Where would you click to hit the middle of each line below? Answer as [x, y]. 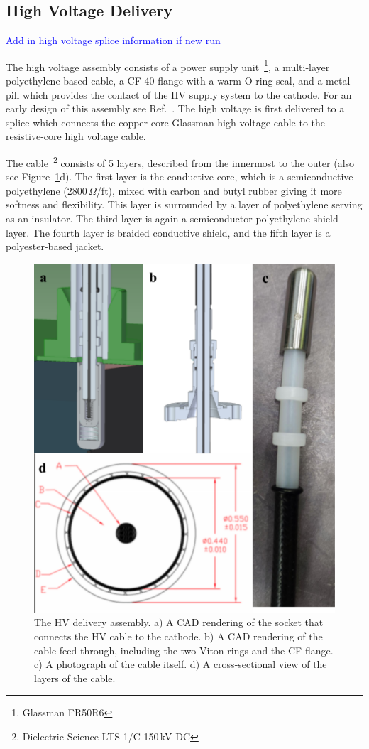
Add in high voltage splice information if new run [113, 40]
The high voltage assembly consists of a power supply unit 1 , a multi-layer [168, 65]
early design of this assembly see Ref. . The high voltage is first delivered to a [175, 108]
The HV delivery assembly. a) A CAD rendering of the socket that [179, 622]
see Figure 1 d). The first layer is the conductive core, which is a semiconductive [180, 177]
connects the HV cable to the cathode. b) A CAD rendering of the [178, 636]
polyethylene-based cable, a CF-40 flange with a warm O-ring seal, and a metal [178, 81]
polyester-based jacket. [55, 246]
